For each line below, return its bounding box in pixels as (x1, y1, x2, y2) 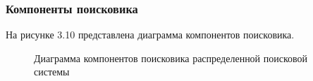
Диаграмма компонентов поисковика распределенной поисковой (34, 50, 308, 65)
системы (34, 64, 70, 79)
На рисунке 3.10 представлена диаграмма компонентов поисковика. (6, 27, 295, 42)
